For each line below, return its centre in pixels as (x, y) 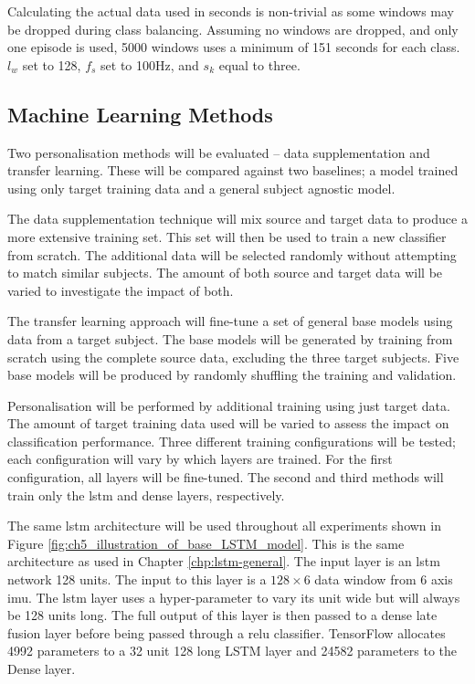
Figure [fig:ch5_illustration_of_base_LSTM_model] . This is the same (206, 543)
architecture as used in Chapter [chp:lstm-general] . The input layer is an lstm (224, 561)
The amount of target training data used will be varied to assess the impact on (228, 423)
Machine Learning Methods (140, 114)
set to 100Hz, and (150, 64)
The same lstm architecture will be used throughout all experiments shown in (224, 526)
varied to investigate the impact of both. (121, 290)
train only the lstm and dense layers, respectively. (146, 495)
